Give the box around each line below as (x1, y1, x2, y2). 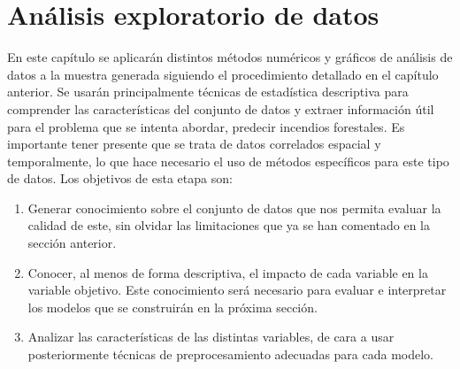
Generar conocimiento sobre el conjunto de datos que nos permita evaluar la (27, 198, 441, 217)
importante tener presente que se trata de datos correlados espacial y (7, 135, 381, 153)
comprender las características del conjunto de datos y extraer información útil (7, 99, 434, 118)
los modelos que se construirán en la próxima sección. (27, 297, 318, 316)
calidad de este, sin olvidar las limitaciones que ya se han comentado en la (27, 216, 431, 234)
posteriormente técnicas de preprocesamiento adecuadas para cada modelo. (27, 345, 433, 364)
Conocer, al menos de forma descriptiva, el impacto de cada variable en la (27, 263, 428, 281)
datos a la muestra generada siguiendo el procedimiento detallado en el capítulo (7, 65, 439, 83)
